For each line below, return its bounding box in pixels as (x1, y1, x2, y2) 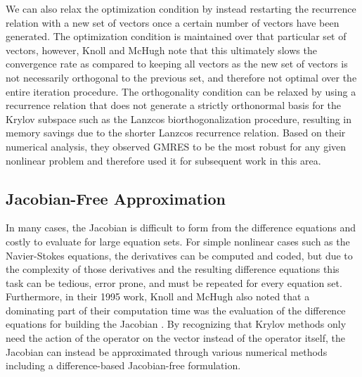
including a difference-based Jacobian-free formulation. (6, 358, 241, 373)
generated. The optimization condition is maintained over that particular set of (6, 29, 347, 44)
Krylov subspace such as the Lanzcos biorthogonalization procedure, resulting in (6, 111, 352, 126)
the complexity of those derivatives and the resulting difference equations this (6, 262, 340, 276)
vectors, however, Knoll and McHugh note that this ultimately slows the (6, 42, 317, 57)
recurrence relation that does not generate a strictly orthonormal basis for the (6, 98, 342, 113)
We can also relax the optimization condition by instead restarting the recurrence (6, 1, 356, 15)
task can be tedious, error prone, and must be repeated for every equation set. (6, 275, 342, 290)
